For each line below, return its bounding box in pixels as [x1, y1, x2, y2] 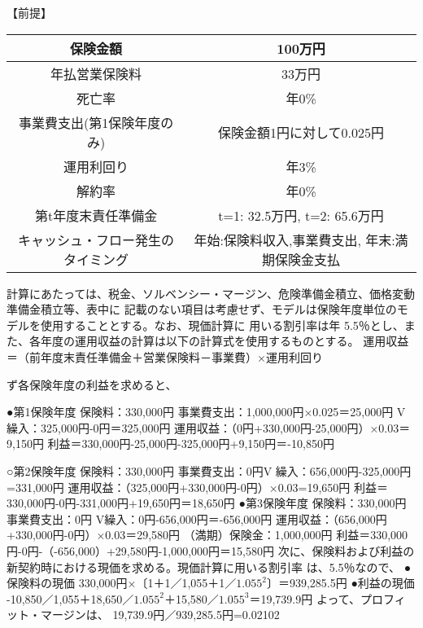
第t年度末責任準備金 [34, 205, 158, 225]
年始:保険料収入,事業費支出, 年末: [194, 230, 395, 249]
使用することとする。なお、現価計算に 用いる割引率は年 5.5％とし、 [40, 316, 404, 333]
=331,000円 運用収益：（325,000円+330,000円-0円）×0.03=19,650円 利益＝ [7, 478, 389, 495]
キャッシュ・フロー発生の [18, 230, 175, 249]
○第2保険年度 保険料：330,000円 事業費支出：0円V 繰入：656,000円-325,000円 [7, 462, 412, 479]
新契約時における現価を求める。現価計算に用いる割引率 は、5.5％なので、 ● [7, 558, 412, 575]
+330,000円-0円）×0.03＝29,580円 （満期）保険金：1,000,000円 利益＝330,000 [7, 526, 408, 543]
